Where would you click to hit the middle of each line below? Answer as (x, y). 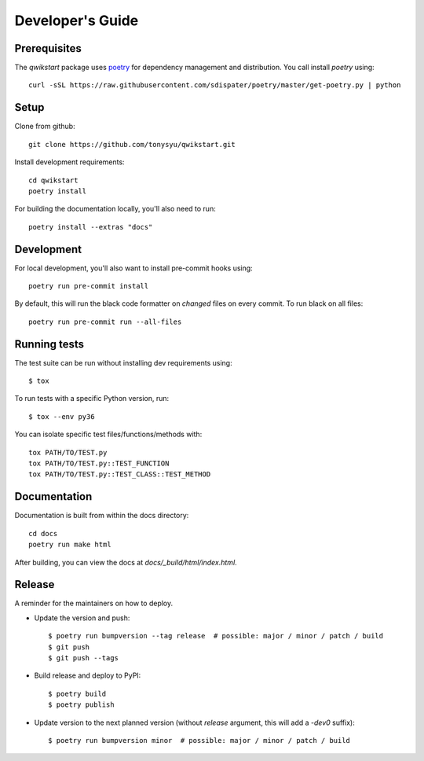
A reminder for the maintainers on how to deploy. (94, 603)
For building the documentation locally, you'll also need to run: (115, 209)
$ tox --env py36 (62, 416)
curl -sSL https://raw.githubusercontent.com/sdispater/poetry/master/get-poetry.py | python (215, 85)
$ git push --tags (84, 658)
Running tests (49, 344)
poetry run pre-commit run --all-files (105, 322)
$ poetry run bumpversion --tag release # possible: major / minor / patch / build (216, 636)
